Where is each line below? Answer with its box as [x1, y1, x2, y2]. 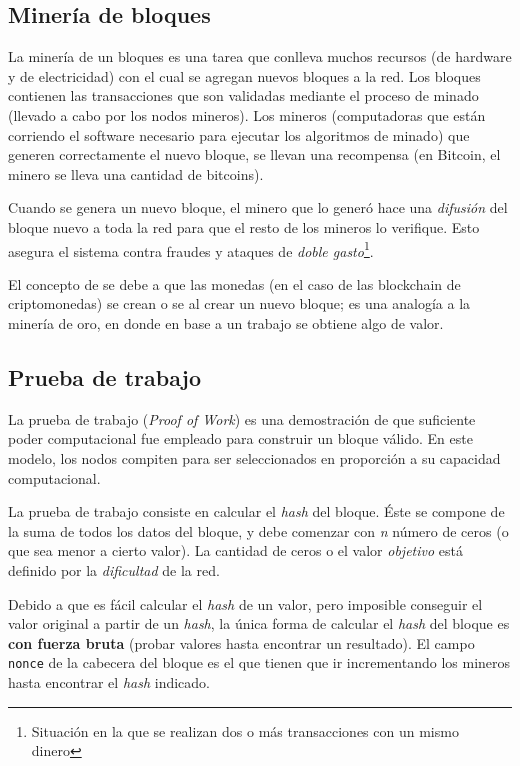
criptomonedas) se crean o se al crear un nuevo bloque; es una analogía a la [8, 293, 471, 314]
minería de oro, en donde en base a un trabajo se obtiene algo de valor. [8, 312, 444, 333]
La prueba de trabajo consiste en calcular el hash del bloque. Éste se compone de [8, 501, 505, 522]
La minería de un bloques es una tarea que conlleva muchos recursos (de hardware [8, 46, 512, 67]
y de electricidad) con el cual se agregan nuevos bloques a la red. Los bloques [8, 65, 481, 86]
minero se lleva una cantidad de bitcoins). [8, 163, 264, 184]
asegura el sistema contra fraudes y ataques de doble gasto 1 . [8, 237, 374, 261]
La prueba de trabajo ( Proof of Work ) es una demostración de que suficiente [8, 408, 476, 429]
